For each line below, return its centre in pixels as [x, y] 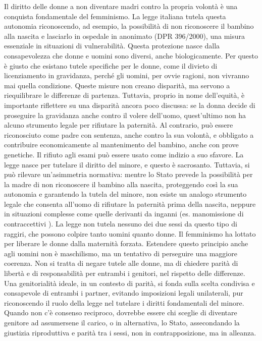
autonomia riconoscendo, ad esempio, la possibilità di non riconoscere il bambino [129, 26]
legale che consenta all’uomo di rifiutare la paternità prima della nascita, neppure [130, 204]
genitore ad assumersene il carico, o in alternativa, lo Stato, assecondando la [122, 322]
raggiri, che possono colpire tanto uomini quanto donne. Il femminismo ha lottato [130, 233]
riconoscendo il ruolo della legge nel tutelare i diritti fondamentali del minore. [124, 302]
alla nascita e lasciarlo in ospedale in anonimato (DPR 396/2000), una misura [124, 36]
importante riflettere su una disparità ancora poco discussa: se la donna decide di [130, 105]
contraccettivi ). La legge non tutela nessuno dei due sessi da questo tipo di [121, 224]
